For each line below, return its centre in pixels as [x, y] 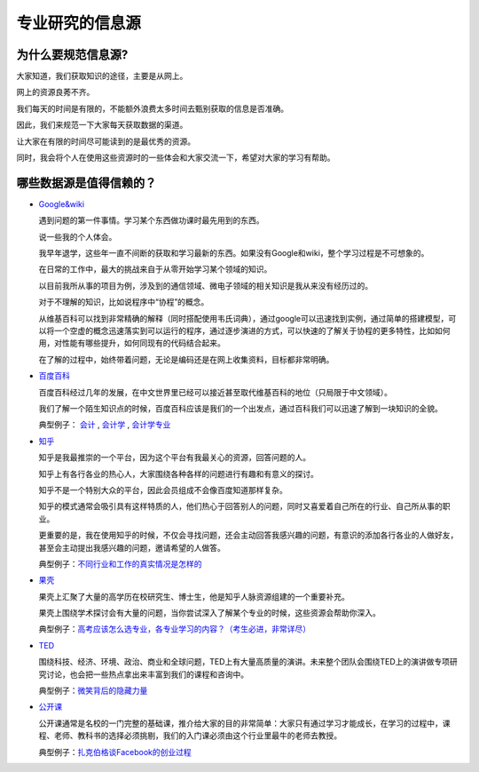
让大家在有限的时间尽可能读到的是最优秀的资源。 [106, 141]
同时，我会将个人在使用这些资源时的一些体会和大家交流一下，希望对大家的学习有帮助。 [176, 158]
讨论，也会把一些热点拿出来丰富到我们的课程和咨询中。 [147, 674]
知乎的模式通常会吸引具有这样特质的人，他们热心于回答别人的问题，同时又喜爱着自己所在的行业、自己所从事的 [240, 506]
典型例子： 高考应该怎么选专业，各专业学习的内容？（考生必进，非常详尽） [174, 629]
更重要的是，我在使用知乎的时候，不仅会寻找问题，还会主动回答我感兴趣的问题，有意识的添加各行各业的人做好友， [248, 535]
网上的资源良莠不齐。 [55, 92]
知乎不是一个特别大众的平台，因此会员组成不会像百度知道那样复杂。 [163, 489]
